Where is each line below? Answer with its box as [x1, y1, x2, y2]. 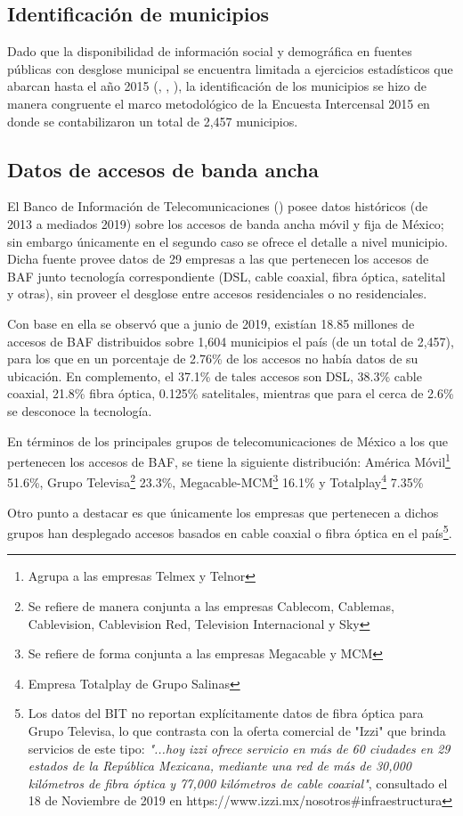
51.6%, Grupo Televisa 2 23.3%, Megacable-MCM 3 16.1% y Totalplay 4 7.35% [7, 470, 424, 491]
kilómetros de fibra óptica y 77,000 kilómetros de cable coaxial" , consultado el [28, 773, 448, 792]
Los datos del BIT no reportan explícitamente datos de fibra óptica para [28, 704, 424, 722]
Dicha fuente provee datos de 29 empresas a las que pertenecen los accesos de [7, 249, 429, 268]
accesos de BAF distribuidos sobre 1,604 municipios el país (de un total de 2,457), [7, 331, 454, 350]
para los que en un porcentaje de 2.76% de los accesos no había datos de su [7, 349, 418, 368]
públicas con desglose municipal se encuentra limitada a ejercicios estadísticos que [7, 59, 453, 78]
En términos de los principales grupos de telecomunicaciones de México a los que [7, 431, 449, 450]
